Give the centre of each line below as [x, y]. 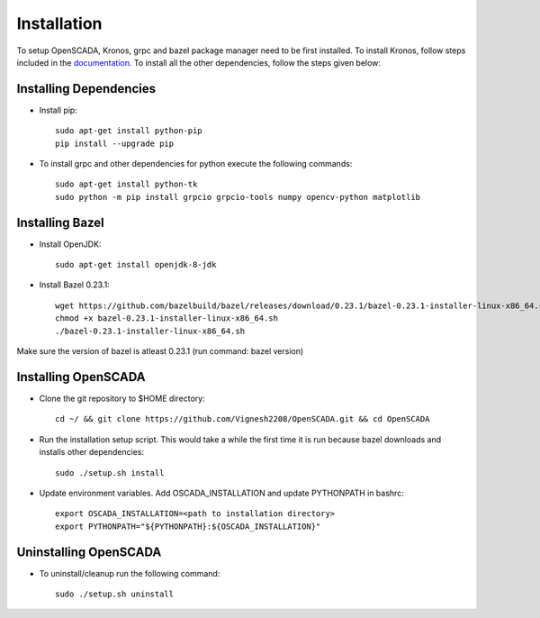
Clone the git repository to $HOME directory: [122, 398]
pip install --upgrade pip [115, 143]
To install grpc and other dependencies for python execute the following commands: [196, 164]
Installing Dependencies [86, 89]
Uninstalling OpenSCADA [89, 552]
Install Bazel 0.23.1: [74, 285]
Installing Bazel [60, 222]
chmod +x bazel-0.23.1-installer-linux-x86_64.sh [167, 318]
